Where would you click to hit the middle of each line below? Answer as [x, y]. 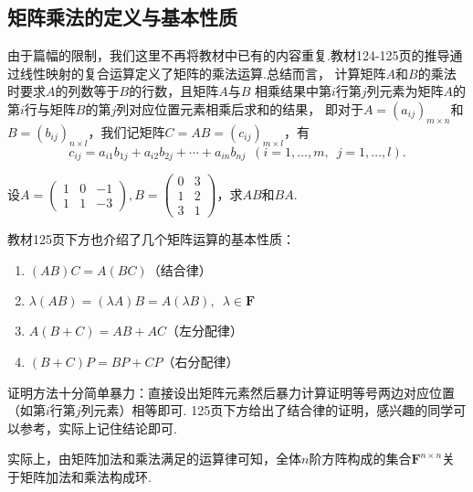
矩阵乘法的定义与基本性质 [122, 17]
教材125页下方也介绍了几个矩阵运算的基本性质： [151, 239]
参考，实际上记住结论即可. [98, 428]
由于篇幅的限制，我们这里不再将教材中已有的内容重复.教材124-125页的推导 [229, 55]
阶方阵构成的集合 [360, 459]
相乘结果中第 [293, 91]
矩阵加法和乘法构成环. [85, 476]
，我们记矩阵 [126, 131]
